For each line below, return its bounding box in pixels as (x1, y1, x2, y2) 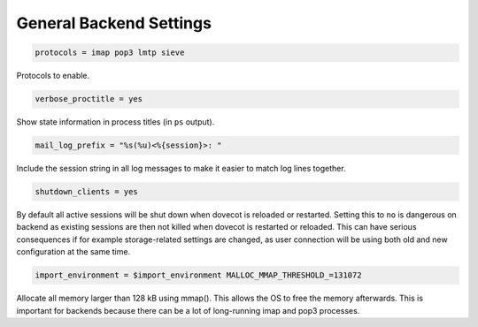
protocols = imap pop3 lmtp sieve (35, 48, 185, 57)
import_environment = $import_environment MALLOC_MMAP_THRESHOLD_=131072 (35, 270, 362, 280)
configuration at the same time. (16, 247, 131, 257)
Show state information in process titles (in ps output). (16, 117, 215, 127)
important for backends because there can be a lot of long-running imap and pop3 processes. (16, 305, 360, 316)
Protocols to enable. (16, 71, 90, 81)
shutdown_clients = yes (35, 186, 139, 197)
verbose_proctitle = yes (35, 94, 143, 104)
